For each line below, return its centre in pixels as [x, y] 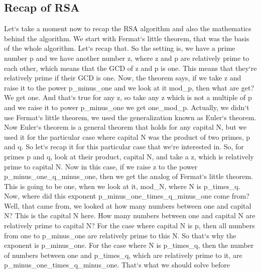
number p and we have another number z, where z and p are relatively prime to [127, 58]
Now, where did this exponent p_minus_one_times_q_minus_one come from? [127, 196]
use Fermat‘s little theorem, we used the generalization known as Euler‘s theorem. [130, 117]
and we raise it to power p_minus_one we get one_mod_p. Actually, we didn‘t [127, 107]
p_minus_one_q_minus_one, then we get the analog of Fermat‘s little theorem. [128, 176]
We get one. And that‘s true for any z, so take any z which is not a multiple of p [128, 97]
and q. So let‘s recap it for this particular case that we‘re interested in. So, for [124, 147]
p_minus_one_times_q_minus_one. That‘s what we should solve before [117, 265]
